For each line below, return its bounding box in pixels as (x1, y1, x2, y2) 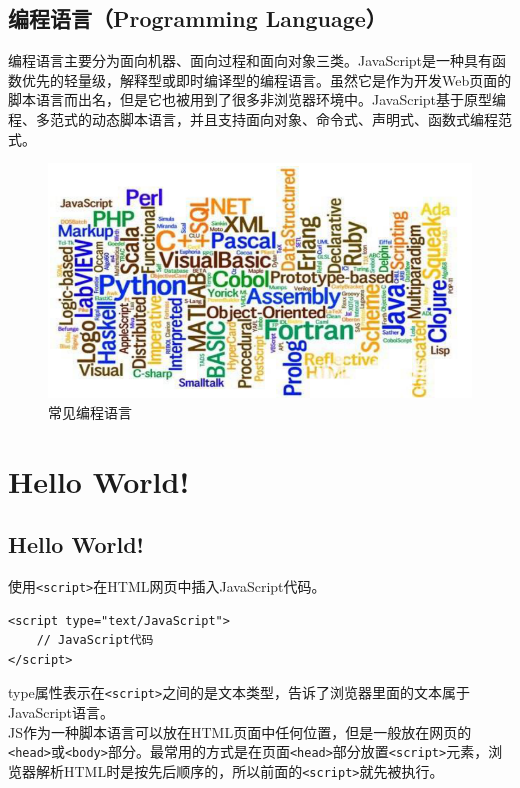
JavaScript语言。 (8, 702, 115, 723)
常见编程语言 (48, 401, 132, 422)
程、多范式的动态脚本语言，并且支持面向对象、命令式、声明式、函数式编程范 (8, 108, 512, 129)
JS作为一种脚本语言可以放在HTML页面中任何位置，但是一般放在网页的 (8, 721, 472, 742)
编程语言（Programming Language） (8, 3, 387, 34)
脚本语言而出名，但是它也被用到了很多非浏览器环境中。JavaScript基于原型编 (8, 89, 507, 110)
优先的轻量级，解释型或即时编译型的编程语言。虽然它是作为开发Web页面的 (21, 69, 512, 90)
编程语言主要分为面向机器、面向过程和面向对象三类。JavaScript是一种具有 (8, 50, 493, 71)
